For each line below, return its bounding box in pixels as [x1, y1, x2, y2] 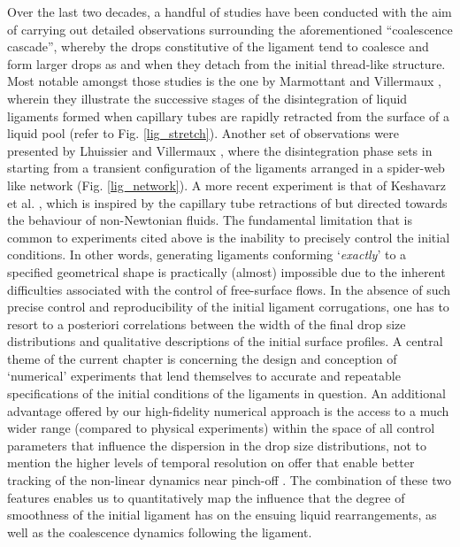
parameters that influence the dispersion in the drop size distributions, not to [7, 435, 426, 454]
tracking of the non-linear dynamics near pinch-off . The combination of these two [7, 471, 451, 489]
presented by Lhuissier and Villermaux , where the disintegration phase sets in [7, 141, 433, 159]
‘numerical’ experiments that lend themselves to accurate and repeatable [7, 366, 401, 385]
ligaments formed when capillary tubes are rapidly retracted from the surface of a [7, 106, 449, 125]
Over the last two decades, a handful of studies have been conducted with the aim [7, 3, 452, 20]
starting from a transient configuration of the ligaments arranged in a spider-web [7, 158, 445, 177]
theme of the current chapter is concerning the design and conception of [7, 349, 397, 367]
